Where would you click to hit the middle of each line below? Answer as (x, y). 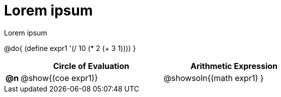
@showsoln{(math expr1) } (214, 78)
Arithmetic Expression (234, 66)
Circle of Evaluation (91, 66)
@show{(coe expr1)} (59, 78)
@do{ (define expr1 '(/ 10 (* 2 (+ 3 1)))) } (70, 48)
